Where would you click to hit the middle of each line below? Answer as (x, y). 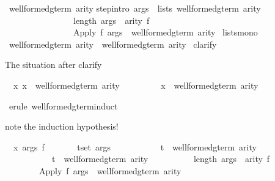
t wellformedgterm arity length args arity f (161, 159)
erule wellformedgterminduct (63, 105)
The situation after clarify (53, 65)
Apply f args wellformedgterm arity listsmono (165, 32)
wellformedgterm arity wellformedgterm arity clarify (113, 44)
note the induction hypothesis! (62, 126)
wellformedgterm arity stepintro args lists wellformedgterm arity (135, 8)
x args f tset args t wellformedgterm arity (135, 146)
